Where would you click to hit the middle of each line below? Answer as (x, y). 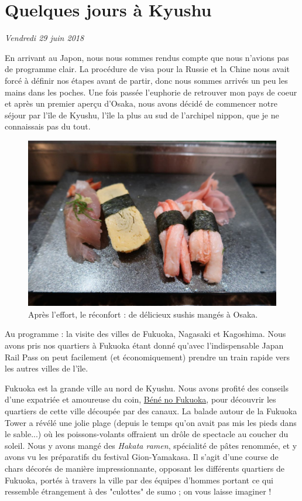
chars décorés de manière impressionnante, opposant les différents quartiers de (145, 468)
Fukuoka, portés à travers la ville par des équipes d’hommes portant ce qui (139, 480)
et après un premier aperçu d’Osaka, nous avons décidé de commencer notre (141, 103)
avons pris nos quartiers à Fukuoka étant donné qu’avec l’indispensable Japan (144, 345)
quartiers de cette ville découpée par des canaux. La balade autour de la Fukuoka (151, 411)
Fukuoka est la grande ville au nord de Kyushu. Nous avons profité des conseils (147, 388)
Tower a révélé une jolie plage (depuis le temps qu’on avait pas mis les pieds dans (151, 422)
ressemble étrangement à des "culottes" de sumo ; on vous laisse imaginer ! (138, 491)
